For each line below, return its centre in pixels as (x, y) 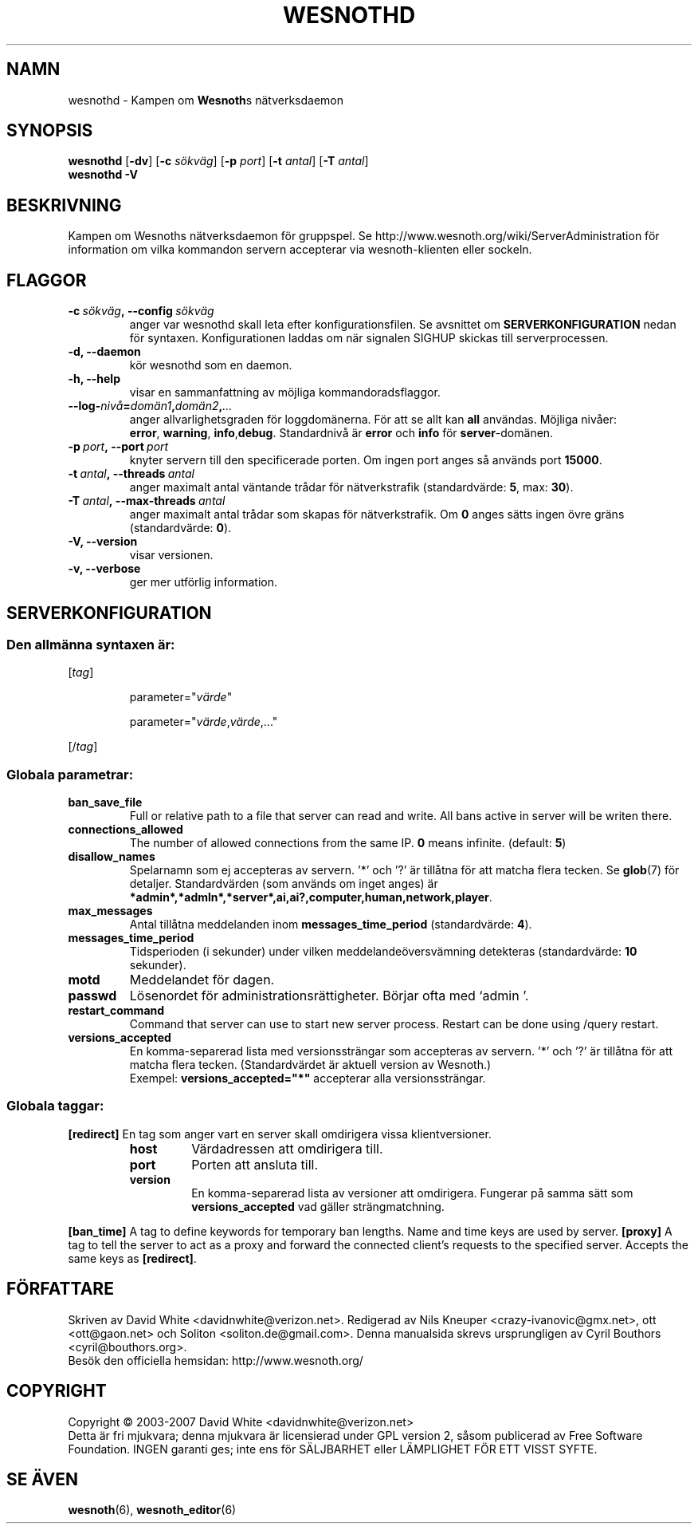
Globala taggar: (55, 1106)
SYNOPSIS (50, 131)
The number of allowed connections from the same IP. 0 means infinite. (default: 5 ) (348, 843)
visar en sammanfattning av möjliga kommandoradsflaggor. (285, 392)
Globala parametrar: (70, 774)
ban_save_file (105, 802)
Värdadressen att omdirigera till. (287, 1148)
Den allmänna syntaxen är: (91, 644)
